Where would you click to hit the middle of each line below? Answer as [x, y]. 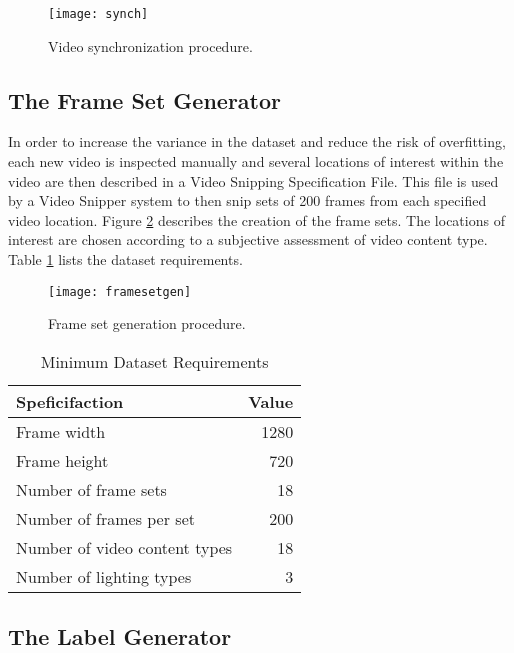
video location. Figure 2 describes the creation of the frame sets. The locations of [256, 219]
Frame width [61, 431]
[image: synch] [98, 14]
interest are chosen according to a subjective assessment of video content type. [248, 239]
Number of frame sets [91, 489]
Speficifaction [70, 401]
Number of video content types [124, 547]
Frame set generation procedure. [147, 323]
